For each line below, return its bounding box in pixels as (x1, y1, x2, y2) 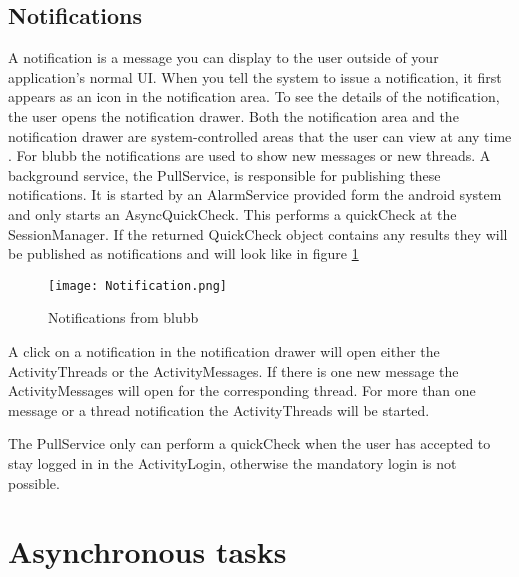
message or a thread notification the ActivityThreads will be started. (8, 399, 430, 420)
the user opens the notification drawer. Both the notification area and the (8, 105, 459, 126)
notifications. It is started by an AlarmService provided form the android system (8, 184, 502, 205)
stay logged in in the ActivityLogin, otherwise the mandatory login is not (8, 452, 457, 473)
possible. (8, 472, 60, 493)
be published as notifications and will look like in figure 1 (8, 243, 359, 264)
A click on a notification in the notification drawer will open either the (8, 340, 440, 361)
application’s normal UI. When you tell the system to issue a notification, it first (8, 66, 502, 87)
